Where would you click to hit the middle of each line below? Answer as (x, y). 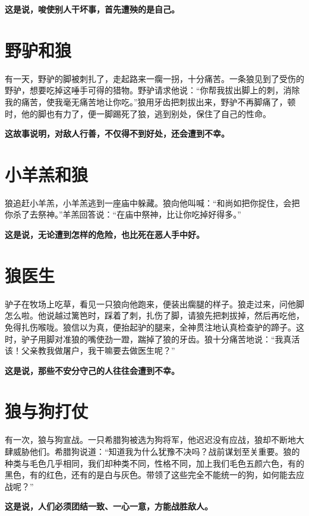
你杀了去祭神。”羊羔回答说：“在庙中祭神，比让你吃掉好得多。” (123, 214)
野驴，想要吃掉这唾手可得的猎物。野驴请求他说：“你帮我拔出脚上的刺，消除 (152, 90)
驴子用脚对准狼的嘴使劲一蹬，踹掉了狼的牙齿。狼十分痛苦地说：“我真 (156, 339)
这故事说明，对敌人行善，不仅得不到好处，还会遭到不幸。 (117, 133)
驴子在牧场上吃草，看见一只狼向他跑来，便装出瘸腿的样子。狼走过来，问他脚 (154, 303)
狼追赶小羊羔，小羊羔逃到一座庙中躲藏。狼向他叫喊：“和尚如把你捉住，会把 (152, 202)
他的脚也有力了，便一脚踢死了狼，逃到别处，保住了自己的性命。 (146, 113)
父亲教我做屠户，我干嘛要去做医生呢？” (98, 350)
